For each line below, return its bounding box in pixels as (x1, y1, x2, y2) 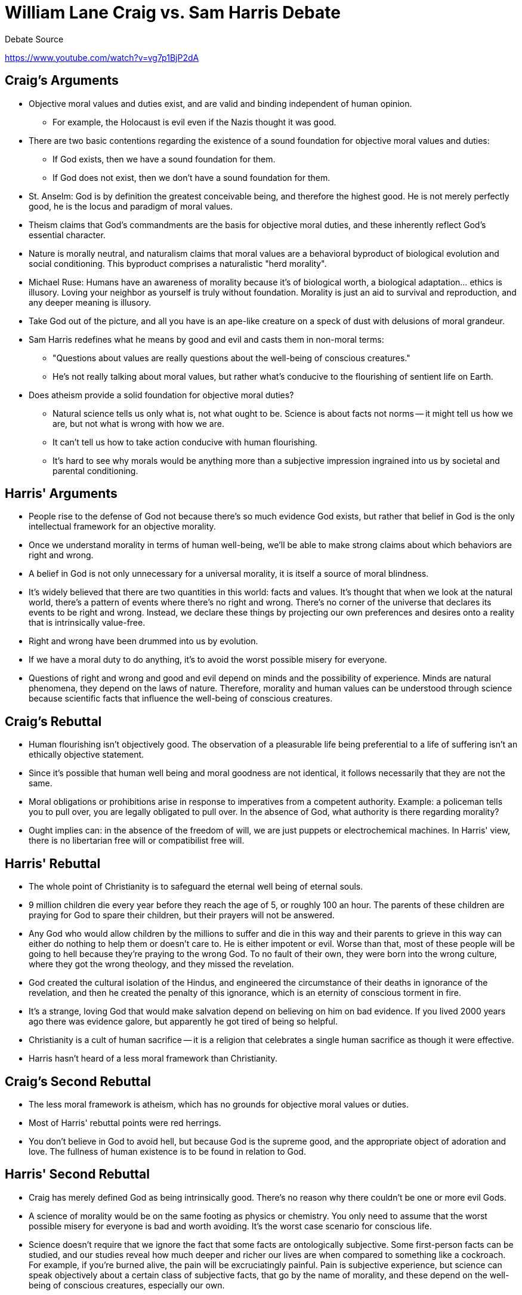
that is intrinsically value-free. (29, 617, 146, 628)
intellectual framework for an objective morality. (29, 521, 216, 532)
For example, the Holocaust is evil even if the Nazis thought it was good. (52, 116, 336, 127)
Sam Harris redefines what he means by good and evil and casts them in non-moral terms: (29, 334, 384, 344)
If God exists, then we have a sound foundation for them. (52, 153, 276, 164)
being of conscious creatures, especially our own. (29, 1279, 225, 1290)
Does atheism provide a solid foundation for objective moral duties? (29, 389, 294, 400)
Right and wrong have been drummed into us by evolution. (29, 636, 258, 647)
